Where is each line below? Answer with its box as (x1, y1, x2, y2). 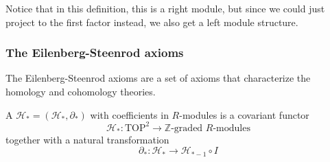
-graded (171, 123, 203, 133)
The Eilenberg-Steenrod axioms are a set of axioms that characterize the (5, 71, 311, 85)
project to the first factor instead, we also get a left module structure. (5, 14, 298, 29)
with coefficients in (90, 107, 169, 121)
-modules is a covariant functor (179, 107, 309, 121)
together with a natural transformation (5, 132, 169, 146)
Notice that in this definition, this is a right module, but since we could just (5, 1, 325, 15)
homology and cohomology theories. (5, 84, 156, 98)
